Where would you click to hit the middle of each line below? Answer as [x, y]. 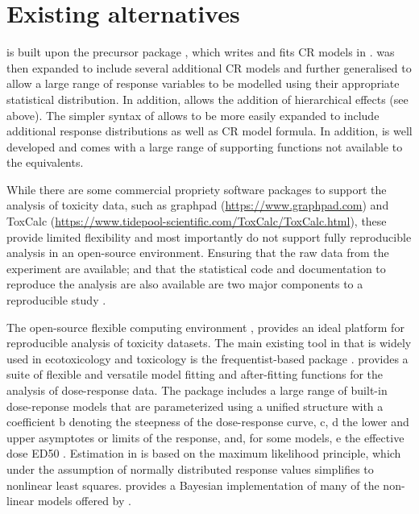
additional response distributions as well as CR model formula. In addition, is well [209, 131]
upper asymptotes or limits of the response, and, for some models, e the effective [205, 437]
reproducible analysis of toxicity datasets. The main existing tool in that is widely [209, 343]
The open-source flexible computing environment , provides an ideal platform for [205, 327]
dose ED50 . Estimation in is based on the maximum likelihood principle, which [204, 453]
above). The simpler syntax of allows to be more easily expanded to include [193, 115]
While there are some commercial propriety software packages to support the [197, 189]
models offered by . [84, 501]
